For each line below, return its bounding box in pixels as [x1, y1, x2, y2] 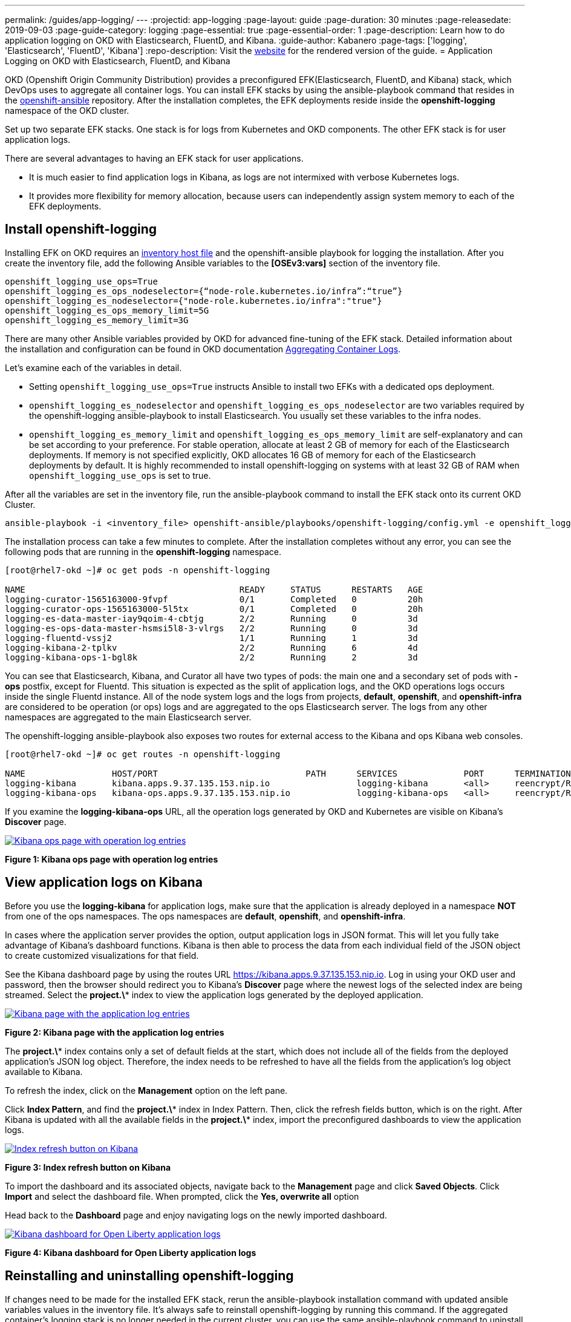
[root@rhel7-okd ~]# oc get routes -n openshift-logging [5, 749, 281, 759]
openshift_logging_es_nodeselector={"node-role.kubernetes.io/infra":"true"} [5, 295, 382, 306]
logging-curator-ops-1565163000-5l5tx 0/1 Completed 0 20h [5, 603, 423, 614]
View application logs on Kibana [5, 875, 203, 890]
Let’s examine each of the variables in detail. [5, 362, 182, 373]
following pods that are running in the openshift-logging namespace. [5, 546, 282, 557]
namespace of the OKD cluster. [5, 105, 129, 116]
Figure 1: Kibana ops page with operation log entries [5, 853, 218, 864]
